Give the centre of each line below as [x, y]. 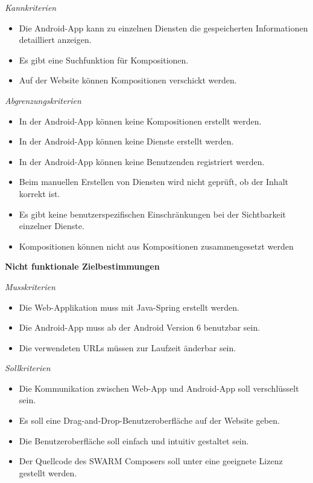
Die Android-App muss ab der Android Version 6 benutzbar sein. [140, 327]
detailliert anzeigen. [55, 40]
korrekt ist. [40, 193]
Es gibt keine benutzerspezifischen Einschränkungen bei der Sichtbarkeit [153, 214]
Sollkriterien [28, 368]
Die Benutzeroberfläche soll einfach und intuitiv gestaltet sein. [134, 440]
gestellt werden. [48, 472]
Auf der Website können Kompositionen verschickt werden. [128, 80]
